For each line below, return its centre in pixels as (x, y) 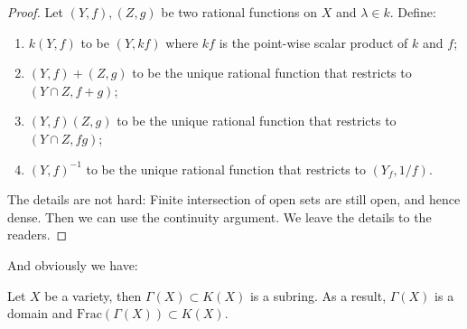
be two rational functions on (239, 12)
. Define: (413, 12)
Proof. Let (35, 12)
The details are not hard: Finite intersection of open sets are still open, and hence (234, 199)
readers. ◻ (37, 235)
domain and (40, 313)
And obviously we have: (73, 264)
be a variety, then (93, 295)
